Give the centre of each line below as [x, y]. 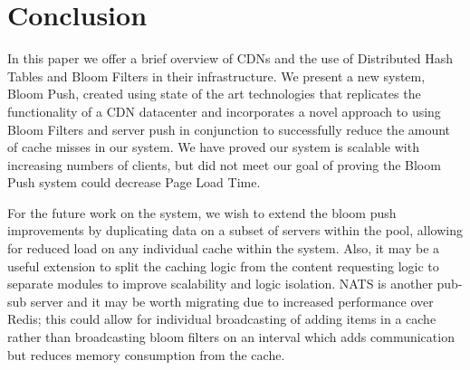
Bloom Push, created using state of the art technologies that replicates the [214, 94]
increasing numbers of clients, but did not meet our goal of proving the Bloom [224, 164]
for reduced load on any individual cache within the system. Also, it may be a [224, 248]
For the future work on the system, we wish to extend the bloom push [202, 212]
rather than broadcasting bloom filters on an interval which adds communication [231, 337]
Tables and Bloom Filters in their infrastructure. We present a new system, [216, 76]
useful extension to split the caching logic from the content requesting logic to [223, 266]
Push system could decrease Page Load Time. [134, 182]
